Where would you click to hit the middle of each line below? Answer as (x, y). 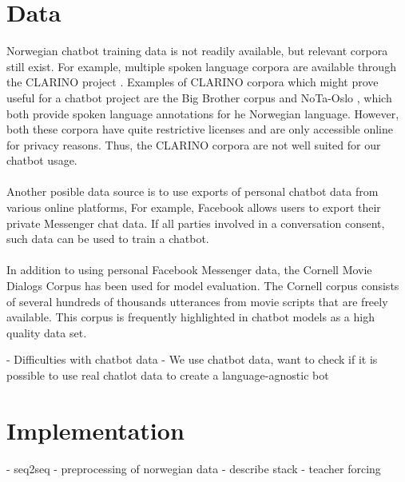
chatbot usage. (42, 160)
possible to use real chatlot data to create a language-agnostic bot (168, 375)
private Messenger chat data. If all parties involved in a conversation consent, (196, 223)
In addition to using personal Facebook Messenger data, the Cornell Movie (189, 270)
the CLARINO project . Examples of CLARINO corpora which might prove (193, 82)
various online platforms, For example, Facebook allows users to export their (194, 207)
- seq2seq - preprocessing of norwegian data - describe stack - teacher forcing (194, 468)
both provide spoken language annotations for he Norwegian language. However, (203, 113)
